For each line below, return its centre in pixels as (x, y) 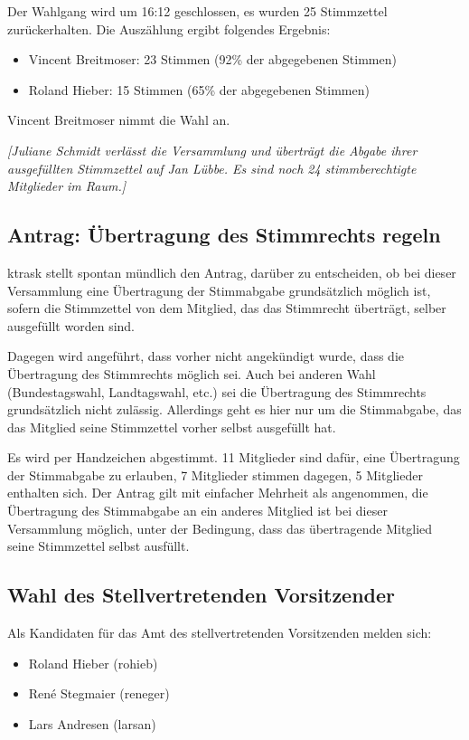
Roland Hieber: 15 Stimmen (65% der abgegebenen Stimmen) (199, 89)
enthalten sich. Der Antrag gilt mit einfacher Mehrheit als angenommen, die (218, 493)
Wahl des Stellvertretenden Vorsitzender (202, 595)
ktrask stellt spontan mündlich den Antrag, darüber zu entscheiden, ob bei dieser (232, 272)
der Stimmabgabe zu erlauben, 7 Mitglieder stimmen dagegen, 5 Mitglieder (215, 474)
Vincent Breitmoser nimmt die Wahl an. (119, 120)
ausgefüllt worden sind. (71, 325)
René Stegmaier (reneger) (99, 693)
